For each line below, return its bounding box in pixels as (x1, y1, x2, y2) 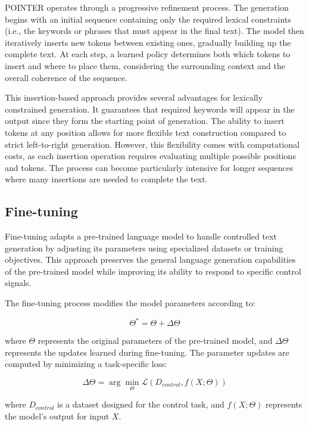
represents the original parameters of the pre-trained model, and (38, 334, 273, 347)
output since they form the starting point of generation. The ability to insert (5, 114, 285, 127)
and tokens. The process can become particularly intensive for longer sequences (5, 161, 294, 173)
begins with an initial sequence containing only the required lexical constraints (5, 13, 291, 25)
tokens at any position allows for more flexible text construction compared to (5, 126, 286, 138)
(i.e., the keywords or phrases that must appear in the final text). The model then (5, 24, 304, 37)
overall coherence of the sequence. (5, 71, 127, 83)
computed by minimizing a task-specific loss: (5, 357, 167, 370)
